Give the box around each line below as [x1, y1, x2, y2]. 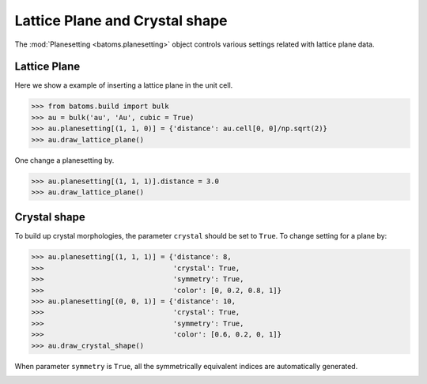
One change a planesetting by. [14, 155, 115, 165]
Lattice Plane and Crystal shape [14, 12, 229, 29]
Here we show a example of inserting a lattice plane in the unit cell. [14, 81, 233, 90]
